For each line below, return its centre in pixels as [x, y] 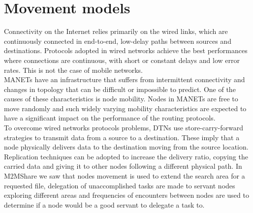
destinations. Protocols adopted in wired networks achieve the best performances [126, 50]
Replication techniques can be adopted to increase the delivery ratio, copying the [126, 156]
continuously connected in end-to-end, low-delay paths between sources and [118, 41]
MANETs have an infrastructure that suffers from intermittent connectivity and [125, 79]
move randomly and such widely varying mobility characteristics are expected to [125, 108]
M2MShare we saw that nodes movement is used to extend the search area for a [125, 176]
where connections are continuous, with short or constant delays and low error [122, 60]
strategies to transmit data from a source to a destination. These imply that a [122, 137]
